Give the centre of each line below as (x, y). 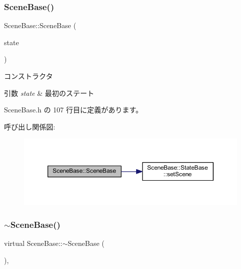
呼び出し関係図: (30, 126)
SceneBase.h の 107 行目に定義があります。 (74, 110)
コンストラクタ (29, 76)
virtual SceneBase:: (33, 243)
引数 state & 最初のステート (49, 93)
